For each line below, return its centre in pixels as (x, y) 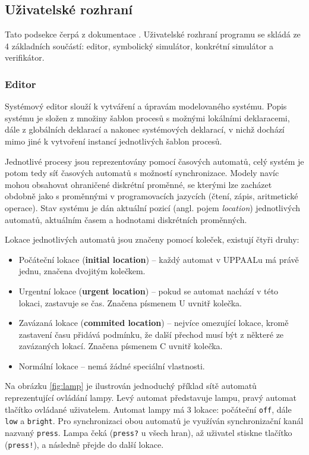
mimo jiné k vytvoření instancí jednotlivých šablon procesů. (113, 141)
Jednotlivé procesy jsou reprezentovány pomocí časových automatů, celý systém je (154, 161)
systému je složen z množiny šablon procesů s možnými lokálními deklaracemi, (147, 117)
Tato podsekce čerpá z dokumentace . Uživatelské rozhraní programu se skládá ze (153, 34)
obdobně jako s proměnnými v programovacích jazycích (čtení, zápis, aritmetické (152, 196)
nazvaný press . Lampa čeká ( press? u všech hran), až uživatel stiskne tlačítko (149, 432)
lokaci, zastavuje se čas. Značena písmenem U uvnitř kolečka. (130, 302)
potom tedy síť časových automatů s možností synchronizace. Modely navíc (142, 173)
